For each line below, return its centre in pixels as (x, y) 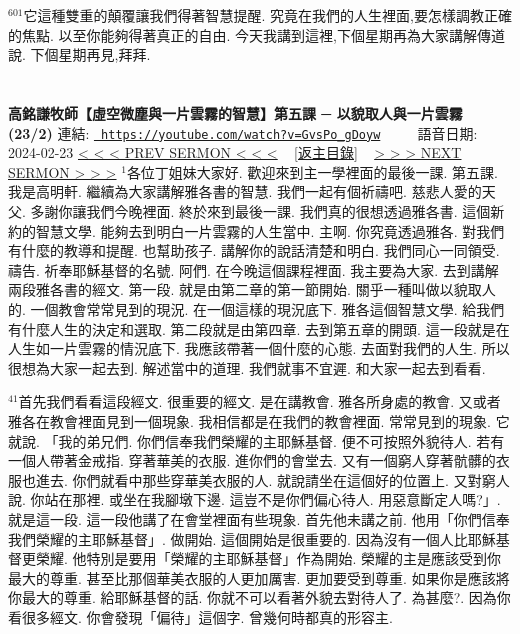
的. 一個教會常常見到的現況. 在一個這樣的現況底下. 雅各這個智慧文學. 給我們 (256, 308)
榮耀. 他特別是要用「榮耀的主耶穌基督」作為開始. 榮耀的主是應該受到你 (268, 558)
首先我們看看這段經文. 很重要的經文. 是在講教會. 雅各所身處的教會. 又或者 (259, 401)
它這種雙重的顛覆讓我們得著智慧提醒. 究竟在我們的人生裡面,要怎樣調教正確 (267, 15)
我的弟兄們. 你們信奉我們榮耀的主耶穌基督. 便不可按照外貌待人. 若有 (281, 440)
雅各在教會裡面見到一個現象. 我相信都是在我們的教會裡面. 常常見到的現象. (249, 420)
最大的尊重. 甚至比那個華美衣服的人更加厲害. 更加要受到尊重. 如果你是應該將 (259, 577)
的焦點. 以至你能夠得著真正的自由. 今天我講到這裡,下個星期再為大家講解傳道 (256, 34)
